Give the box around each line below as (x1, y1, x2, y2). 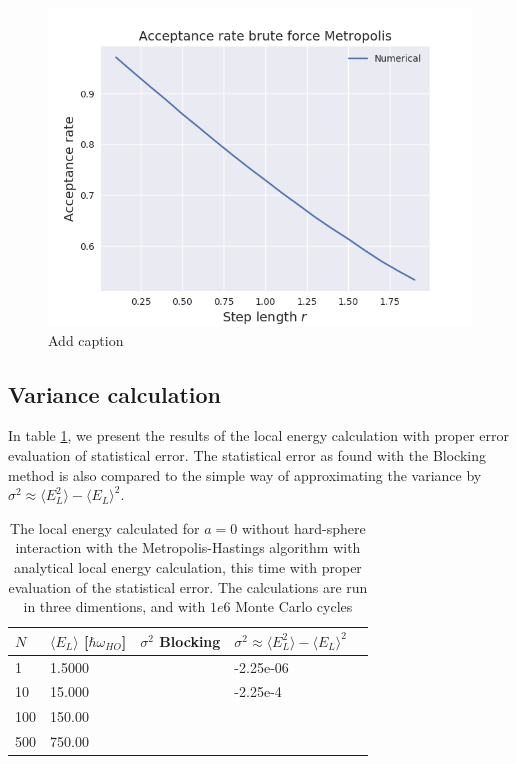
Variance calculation (8, 378, 221, 409)
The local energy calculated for (10, 517, 200, 538)
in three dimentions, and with (23, 596, 206, 617)
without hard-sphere (241, 517, 366, 538)
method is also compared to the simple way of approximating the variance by (8, 464, 482, 485)
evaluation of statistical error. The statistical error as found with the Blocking (8, 444, 486, 465)
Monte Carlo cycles (235, 596, 353, 617)
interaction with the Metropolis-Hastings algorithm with (15, 537, 361, 558)
